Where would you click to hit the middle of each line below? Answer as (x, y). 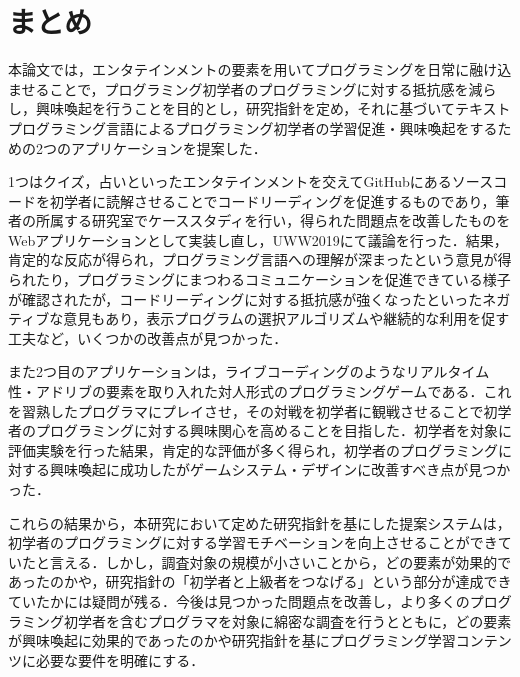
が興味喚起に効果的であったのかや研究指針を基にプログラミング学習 (232, 640)
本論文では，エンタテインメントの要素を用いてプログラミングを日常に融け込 (260, 69)
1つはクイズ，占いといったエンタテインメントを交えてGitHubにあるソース (251, 181)
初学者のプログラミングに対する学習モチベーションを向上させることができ (253, 542)
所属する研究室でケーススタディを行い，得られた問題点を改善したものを (273, 220)
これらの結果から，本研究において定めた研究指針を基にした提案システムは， (259, 522)
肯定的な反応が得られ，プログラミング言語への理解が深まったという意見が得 (260, 259)
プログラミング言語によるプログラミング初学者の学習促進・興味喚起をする (253, 127)
